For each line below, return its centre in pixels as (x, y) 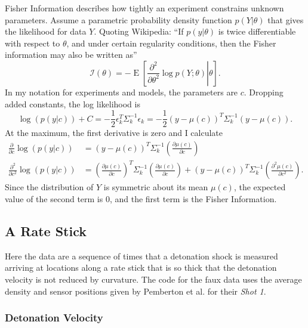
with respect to (33, 43)
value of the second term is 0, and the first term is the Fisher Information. (141, 198)
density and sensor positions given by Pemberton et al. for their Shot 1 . (135, 291)
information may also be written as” (71, 55)
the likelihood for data (46, 31)
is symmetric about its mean (156, 187)
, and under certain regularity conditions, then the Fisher (171, 43)
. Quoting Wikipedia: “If (139, 31)
